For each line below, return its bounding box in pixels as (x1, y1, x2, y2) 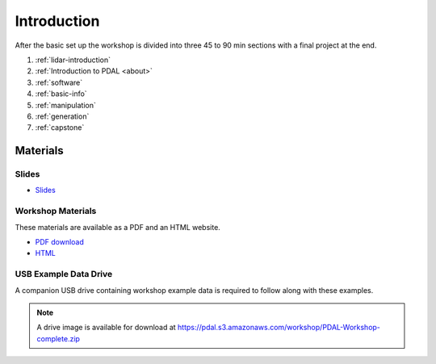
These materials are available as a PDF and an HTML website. (15, 222, 221, 232)
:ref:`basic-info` (35, 89, 88, 98)
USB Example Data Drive (15, 269, 113, 280)
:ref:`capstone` (35, 123, 85, 132)
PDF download (35, 236, 85, 246)
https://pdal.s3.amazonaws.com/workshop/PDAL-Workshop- (178, 323, 381, 333)
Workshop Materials (15, 206, 97, 217)
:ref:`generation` (35, 111, 90, 121)
